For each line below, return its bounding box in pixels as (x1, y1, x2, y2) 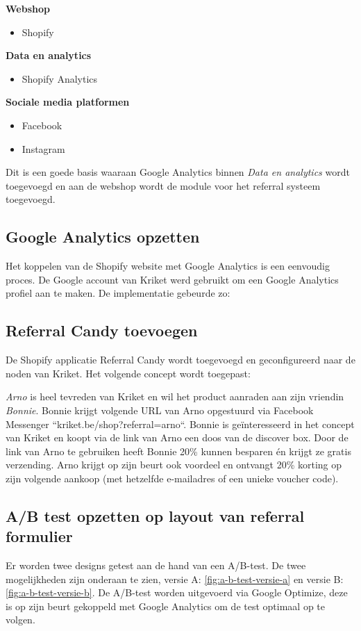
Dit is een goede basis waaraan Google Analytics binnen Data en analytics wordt (6, 165, 350, 179)
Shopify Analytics (22, 71, 98, 85)
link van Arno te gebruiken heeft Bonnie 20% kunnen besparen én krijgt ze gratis (6, 443, 351, 458)
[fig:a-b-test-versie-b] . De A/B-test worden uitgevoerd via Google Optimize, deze (6, 585, 348, 600)
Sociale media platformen (6, 95, 130, 109)
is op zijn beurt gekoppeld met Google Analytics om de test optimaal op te (6, 598, 326, 613)
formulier (6, 525, 73, 547)
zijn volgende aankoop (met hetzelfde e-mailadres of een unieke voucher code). (6, 470, 339, 485)
